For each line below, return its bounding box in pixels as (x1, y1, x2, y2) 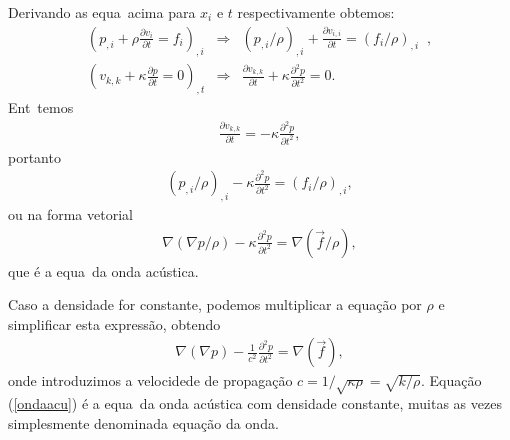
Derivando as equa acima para (8, 2, 196, 22)
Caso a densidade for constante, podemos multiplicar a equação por (8, 294, 422, 315)
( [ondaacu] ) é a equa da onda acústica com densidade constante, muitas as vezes (8, 393, 502, 414)
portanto (8, 146, 61, 167)
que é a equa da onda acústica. (8, 260, 199, 281)
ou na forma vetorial (8, 204, 133, 225)
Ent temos (8, 97, 74, 118)
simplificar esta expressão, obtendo (8, 313, 221, 334)
